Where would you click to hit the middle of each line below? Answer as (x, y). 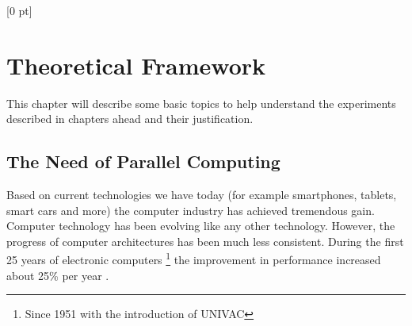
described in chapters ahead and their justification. (130, 119)
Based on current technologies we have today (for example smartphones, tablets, (202, 195)
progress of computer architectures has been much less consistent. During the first (205, 241)
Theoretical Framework (136, 65)
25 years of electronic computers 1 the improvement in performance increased (194, 259)
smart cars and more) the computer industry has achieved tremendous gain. (191, 210)
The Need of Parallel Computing (143, 161)
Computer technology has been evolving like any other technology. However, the (201, 226)
